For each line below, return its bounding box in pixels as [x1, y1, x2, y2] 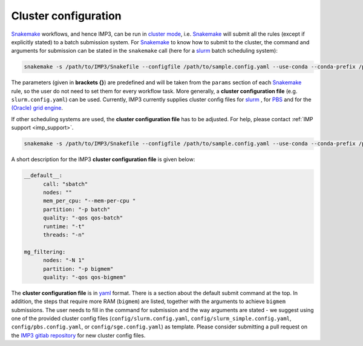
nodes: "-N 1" [43, 257, 85, 264]
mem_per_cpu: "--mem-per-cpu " [43, 198, 136, 204]
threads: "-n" [43, 231, 85, 238]
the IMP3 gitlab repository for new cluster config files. [11, 331, 146, 339]
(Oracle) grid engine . [11, 104, 64, 111]
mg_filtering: [24, 248, 66, 255]
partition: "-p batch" [43, 206, 111, 213]
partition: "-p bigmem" [43, 265, 114, 272]
